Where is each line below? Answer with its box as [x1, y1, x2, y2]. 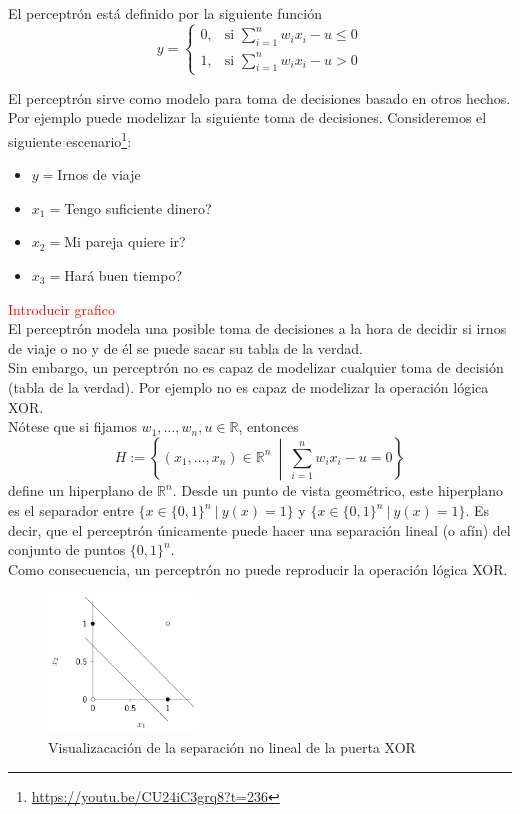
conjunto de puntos [8, 539, 126, 560]
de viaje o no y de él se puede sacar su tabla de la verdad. [8, 337, 363, 358]
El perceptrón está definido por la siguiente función [8, 3, 322, 23]
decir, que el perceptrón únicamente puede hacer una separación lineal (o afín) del [8, 519, 511, 540]
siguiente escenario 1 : [8, 127, 132, 151]
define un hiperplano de [8, 480, 153, 501]
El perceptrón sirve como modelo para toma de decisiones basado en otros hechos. [8, 87, 511, 108]
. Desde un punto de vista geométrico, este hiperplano [172, 480, 503, 501]
